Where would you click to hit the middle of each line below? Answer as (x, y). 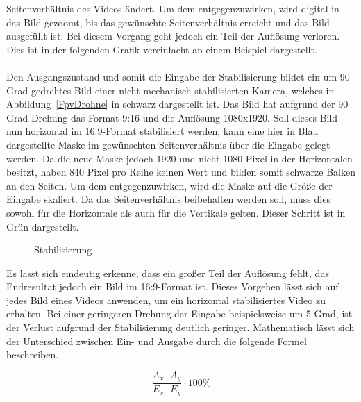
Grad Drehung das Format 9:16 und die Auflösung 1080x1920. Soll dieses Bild (172, 117)
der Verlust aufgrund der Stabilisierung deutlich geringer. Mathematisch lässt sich (180, 327)
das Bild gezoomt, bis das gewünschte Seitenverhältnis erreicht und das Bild (168, 22)
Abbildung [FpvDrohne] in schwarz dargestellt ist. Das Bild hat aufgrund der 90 (177, 104)
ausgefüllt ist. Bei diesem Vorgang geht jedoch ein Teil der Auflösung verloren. (173, 36)
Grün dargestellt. (43, 226)
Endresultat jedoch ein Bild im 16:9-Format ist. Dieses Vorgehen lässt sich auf (173, 286)
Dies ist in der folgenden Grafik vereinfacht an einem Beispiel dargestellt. (162, 49)
